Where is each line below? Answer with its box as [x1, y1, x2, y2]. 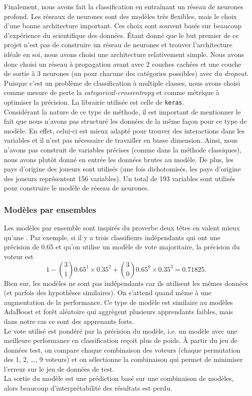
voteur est [4, 251, 34, 261]
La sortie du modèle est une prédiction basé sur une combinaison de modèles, [4, 373, 234, 383]
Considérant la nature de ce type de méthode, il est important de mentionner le [4, 106, 241, 116]
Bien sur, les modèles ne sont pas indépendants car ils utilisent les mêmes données [4, 278, 248, 288]
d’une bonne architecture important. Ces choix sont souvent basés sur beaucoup [4, 20, 242, 31]
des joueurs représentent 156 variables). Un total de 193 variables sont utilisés [4, 173, 235, 183]
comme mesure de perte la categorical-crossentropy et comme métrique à [4, 87, 219, 97]
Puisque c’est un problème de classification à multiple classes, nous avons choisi [4, 77, 240, 88]
